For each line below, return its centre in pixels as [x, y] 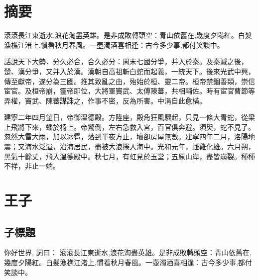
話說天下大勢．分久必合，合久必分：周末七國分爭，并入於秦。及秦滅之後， [126, 61]
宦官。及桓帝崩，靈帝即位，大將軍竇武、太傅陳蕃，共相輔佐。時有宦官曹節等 [129, 91]
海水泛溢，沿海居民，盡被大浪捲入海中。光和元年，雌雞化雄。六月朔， [140, 146]
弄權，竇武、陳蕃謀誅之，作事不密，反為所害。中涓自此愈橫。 [105, 100]
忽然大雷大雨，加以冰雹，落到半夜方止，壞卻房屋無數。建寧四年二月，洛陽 [126, 137]
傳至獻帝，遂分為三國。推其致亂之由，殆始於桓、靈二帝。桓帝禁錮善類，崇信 [129, 81]
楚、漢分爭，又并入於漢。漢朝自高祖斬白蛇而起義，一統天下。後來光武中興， [129, 71]
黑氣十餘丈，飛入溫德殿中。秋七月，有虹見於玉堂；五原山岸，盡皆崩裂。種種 [129, 156]
